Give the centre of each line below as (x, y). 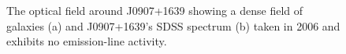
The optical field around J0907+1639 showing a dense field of (155, 10)
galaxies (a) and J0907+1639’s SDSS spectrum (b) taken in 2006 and (173, 25)
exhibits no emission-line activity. (87, 41)
